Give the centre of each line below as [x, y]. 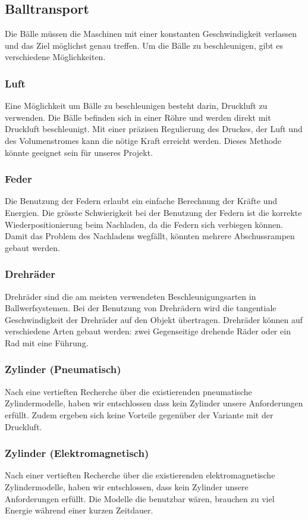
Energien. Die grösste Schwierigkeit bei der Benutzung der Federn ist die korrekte [153, 212]
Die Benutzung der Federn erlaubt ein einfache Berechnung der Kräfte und [141, 201]
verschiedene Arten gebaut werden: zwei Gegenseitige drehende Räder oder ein [148, 331]
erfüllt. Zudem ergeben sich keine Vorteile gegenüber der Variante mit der [139, 414]
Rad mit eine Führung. [47, 342]
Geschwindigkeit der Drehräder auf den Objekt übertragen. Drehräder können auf [154, 319]
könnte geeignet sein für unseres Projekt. [79, 152]
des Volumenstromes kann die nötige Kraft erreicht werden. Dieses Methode [143, 140]
